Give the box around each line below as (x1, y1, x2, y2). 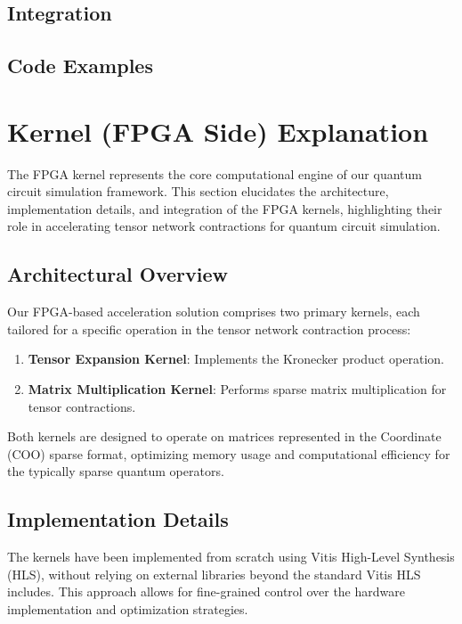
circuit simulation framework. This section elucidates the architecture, (7, 182, 389, 201)
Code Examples (7, 52, 153, 79)
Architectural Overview (7, 260, 229, 288)
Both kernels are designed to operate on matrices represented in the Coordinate (7, 427, 442, 446)
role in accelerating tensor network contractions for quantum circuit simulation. (7, 217, 441, 235)
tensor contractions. (28, 397, 136, 415)
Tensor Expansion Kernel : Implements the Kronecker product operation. (28, 349, 444, 368)
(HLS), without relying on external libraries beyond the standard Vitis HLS (7, 564, 421, 583)
